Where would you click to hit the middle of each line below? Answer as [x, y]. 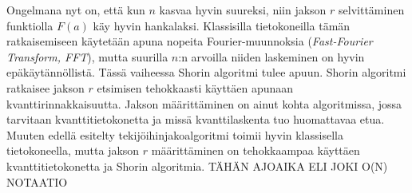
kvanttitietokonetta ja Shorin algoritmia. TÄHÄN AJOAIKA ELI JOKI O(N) [197, 165]
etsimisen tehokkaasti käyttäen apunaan [195, 87]
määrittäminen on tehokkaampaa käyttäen [256, 150]
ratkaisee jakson [46, 87]
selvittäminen [372, 10]
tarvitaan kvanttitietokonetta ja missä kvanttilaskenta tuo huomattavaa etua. [196, 119]
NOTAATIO [37, 181]
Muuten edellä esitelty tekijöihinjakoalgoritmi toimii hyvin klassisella [175, 134]
